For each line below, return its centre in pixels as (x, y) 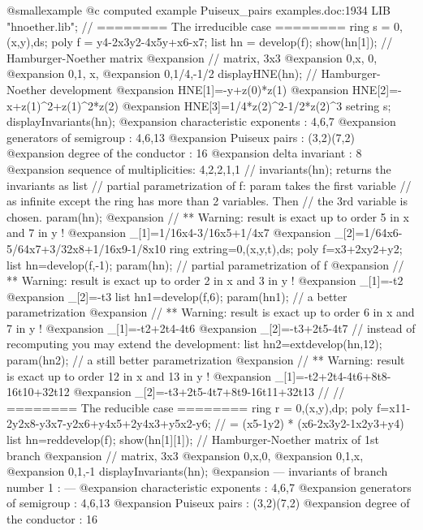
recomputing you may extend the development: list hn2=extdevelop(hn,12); (194, 344)
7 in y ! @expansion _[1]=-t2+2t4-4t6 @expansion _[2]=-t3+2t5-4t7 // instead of (211, 327)
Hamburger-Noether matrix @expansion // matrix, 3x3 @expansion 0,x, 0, (192, 57)
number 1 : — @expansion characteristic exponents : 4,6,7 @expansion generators (209, 487)
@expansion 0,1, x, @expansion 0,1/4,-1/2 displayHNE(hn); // (162, 73)
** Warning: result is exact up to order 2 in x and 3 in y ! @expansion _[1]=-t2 (205, 280)
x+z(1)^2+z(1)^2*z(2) (63, 105)
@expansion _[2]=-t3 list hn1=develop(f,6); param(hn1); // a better (177, 296)
